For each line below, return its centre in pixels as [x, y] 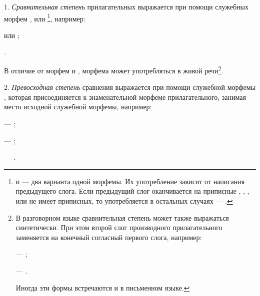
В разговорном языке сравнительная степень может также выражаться [122, 217]
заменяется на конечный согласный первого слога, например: [109, 237]
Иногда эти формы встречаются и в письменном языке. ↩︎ [103, 287]
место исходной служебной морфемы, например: [78, 107]
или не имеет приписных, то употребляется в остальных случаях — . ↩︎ [124, 201]
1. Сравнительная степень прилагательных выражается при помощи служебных [126, 6]
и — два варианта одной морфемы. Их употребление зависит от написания [130, 181]
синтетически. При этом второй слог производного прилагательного [119, 227]
